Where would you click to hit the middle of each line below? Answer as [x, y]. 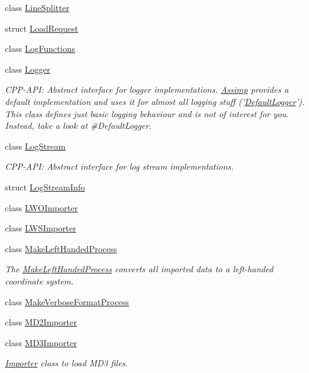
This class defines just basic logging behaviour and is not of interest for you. [147, 113]
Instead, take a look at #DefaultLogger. [78, 125]
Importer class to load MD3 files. [67, 363]
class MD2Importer [41, 322]
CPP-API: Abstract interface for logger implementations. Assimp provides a [147, 89]
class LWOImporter [42, 207]
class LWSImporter [41, 228]
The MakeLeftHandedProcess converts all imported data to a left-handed [139, 269]
